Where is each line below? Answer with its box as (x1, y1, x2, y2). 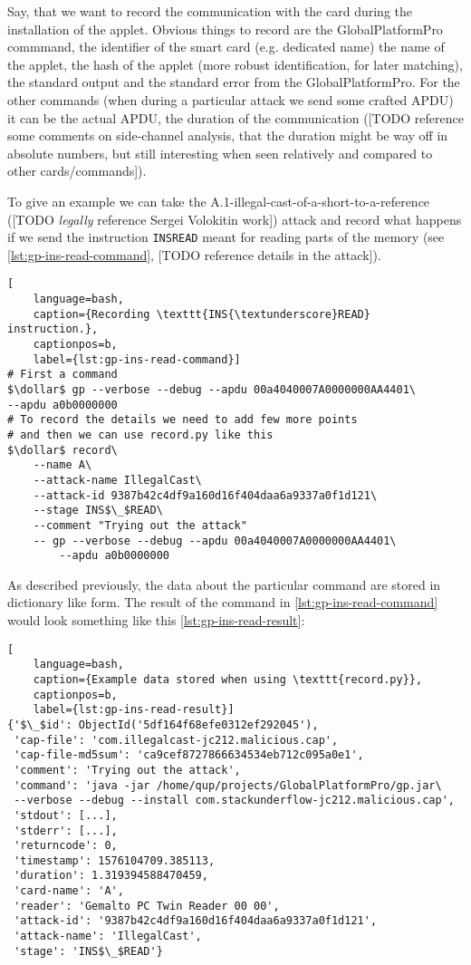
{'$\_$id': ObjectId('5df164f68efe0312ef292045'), (7, 718, 319, 731)
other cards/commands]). (7, 161, 147, 180)
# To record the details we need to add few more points (7, 413, 358, 427)
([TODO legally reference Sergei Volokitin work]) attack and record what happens (7, 209, 462, 228)
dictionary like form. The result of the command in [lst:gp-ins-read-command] (7, 593, 438, 612)
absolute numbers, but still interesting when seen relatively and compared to (7, 143, 433, 162)
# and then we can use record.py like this (7, 428, 274, 441)
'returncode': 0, (14, 839, 118, 853)
